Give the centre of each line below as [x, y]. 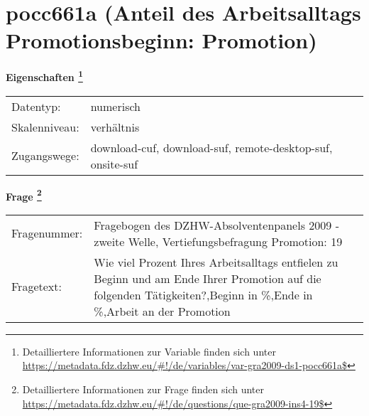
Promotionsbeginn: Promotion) [161, 40]
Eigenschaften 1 [44, 76]
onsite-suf [114, 164]
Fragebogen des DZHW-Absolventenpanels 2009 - [216, 225]
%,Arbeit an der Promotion [162, 311]
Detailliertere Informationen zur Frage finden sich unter [143, 389]
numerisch [115, 106]
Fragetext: [37, 287]
